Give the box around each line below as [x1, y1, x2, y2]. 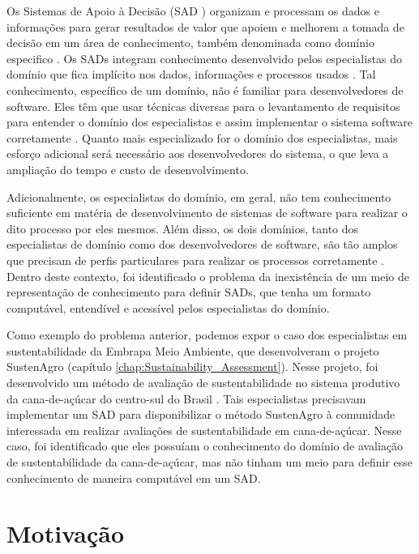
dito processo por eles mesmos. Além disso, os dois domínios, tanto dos [6, 219, 359, 237]
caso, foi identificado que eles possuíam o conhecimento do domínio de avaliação [6, 437, 404, 454]
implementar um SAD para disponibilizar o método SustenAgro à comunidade [6, 406, 395, 423]
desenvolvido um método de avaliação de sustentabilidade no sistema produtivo [6, 374, 400, 391]
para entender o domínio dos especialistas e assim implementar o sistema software [6, 113, 413, 130]
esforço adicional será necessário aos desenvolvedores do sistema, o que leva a [6, 145, 389, 162]
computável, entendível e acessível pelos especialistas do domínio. [6, 299, 330, 316]
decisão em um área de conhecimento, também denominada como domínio [6, 34, 374, 51]
